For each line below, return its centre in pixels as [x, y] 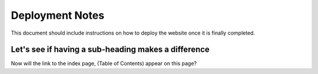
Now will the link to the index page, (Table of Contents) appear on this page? [104, 63]
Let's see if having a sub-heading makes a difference [110, 50]
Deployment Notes [58, 15]
